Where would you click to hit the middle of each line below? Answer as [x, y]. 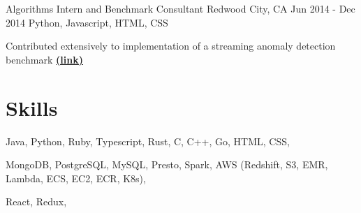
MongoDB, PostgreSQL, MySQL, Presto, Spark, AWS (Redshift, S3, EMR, [167, 164]
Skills [32, 107]
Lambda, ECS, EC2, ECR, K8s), [76, 178]
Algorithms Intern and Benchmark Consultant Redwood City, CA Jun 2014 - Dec [180, 8]
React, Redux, [36, 201]
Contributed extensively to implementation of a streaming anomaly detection [171, 46]
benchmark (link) [44, 59]
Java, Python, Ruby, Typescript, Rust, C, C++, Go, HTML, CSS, [148, 141]
